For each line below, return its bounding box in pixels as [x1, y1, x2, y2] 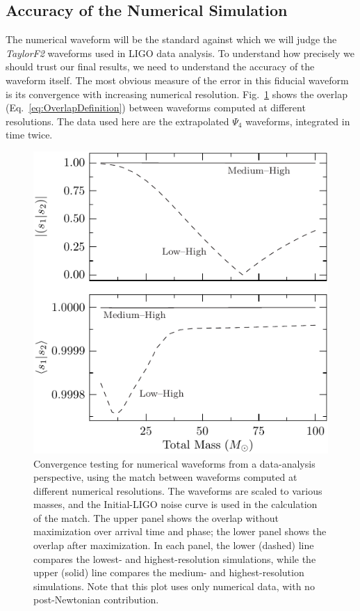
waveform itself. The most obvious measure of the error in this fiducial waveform [6, 72, 349, 87]
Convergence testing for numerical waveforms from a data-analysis [33, 456, 316, 470]
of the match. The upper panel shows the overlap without [33, 510, 279, 525]
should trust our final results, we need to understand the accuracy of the [6, 59, 315, 74]
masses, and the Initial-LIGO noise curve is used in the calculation [33, 497, 318, 511]
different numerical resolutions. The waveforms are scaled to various [33, 483, 322, 498]
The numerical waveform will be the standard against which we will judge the [6, 32, 337, 47]
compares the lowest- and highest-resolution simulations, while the [33, 551, 316, 566]
